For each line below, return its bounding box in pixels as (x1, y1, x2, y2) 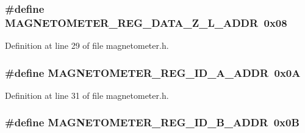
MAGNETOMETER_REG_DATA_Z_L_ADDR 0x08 (5, 15, 287, 30)
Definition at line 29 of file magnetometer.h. (5, 39, 169, 52)
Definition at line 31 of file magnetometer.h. (5, 88, 169, 101)
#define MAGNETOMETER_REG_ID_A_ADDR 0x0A (5, 65, 301, 80)
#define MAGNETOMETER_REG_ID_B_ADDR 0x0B (5, 115, 300, 130)
